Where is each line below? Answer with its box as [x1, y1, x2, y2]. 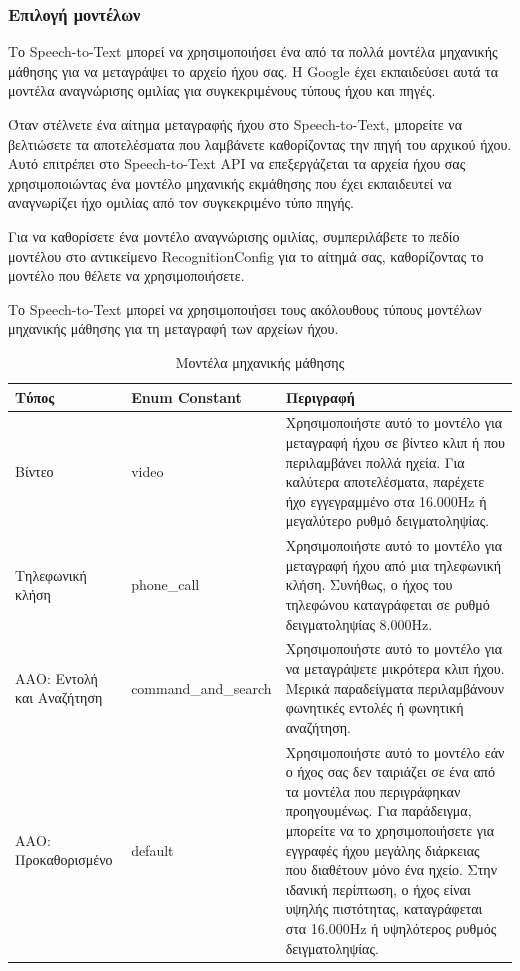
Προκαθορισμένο [15, 849, 113, 870]
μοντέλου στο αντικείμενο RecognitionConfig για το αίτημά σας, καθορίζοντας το [8, 245, 484, 266]
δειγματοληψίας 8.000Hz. [285, 613, 433, 634]
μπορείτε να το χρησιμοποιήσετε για [285, 820, 495, 840]
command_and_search [131, 677, 272, 698]
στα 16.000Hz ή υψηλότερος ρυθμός [285, 917, 497, 938]
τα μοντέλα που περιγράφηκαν [285, 780, 461, 801]
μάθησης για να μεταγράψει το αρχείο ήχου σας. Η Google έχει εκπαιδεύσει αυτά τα [8, 60, 499, 81]
